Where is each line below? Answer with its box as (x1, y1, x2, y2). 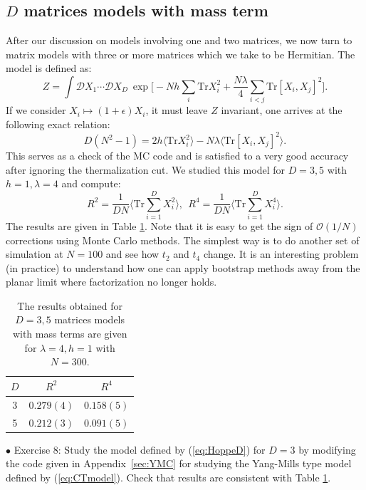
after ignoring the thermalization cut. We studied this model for (6, 162, 285, 177)
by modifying (298, 442, 356, 457)
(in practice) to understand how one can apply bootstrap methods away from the (6, 260, 360, 275)
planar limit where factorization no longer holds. (6, 274, 217, 289)
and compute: (61, 176, 121, 191)
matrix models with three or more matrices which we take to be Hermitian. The (6, 46, 355, 61)
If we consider (6, 103, 66, 118)
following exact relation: (6, 116, 110, 131)
